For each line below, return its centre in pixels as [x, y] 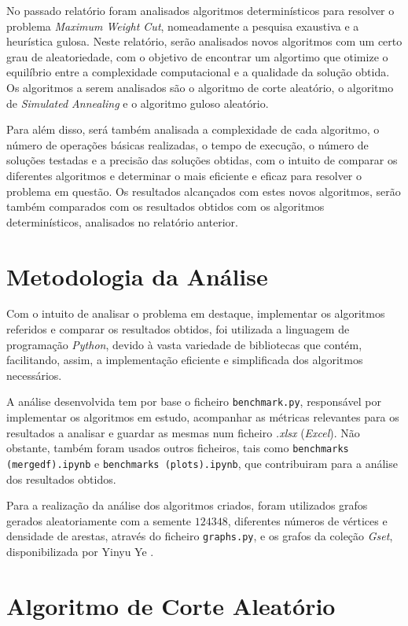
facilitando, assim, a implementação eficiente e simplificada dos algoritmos [185, 360]
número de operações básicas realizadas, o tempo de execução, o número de [187, 144]
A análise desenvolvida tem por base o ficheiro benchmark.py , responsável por [194, 401]
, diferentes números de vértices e [307, 520]
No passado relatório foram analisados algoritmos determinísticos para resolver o [200, 10]
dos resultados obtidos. [61, 479]
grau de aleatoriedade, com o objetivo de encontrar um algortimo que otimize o [197, 56]
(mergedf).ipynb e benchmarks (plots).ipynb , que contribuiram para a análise [202, 463]
